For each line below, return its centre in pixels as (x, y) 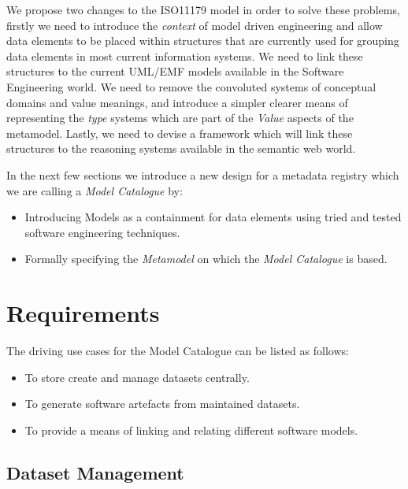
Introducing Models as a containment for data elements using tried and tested (213, 217)
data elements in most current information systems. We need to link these (185, 56)
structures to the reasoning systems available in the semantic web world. (181, 148)
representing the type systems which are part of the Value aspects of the (180, 118)
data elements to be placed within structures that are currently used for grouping (203, 41)
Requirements (83, 313)
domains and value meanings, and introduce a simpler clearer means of (177, 102)
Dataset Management (95, 472)
